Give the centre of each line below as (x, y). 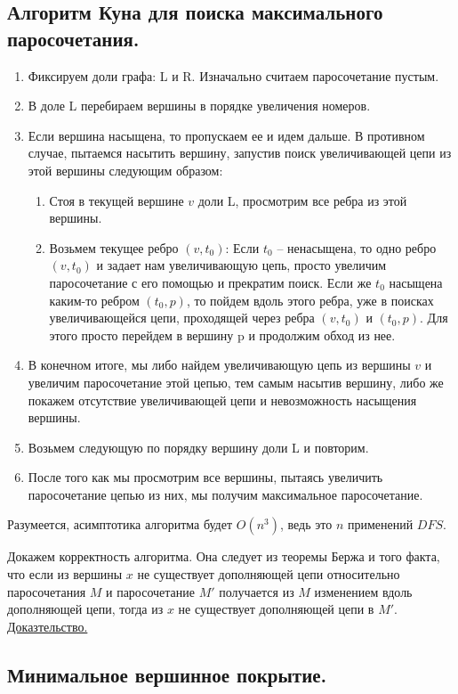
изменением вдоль (363, 591)
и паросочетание (151, 591)
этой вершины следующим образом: (125, 170)
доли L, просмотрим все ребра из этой (302, 200)
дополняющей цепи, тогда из (85, 609)
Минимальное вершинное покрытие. (167, 674)
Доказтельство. (48, 626)
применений (380, 524)
